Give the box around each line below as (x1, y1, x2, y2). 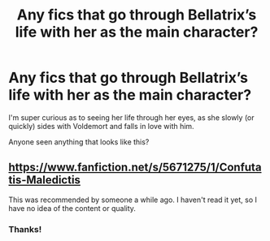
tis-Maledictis (8, 173, 81, 187)
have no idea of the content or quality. (8, 203, 137, 213)
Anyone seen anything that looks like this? (8, 136, 150, 147)
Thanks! (8, 223, 42, 235)
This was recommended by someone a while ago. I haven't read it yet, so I (8, 195, 258, 204)
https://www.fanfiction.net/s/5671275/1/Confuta (8, 161, 262, 174)
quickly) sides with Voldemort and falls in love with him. (8, 121, 194, 131)
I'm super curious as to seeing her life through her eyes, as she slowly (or (8, 112, 255, 123)
